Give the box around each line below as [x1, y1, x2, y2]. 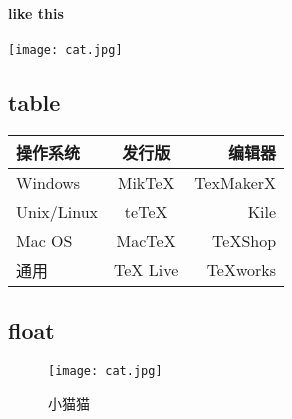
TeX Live [114, 258, 179, 282]
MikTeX [117, 170, 175, 194]
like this [8, 2, 64, 23]
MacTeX [116, 228, 176, 252]
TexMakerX [194, 170, 277, 194]
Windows [16, 170, 81, 194]
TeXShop [212, 228, 277, 252]
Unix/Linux [16, 199, 99, 223]
